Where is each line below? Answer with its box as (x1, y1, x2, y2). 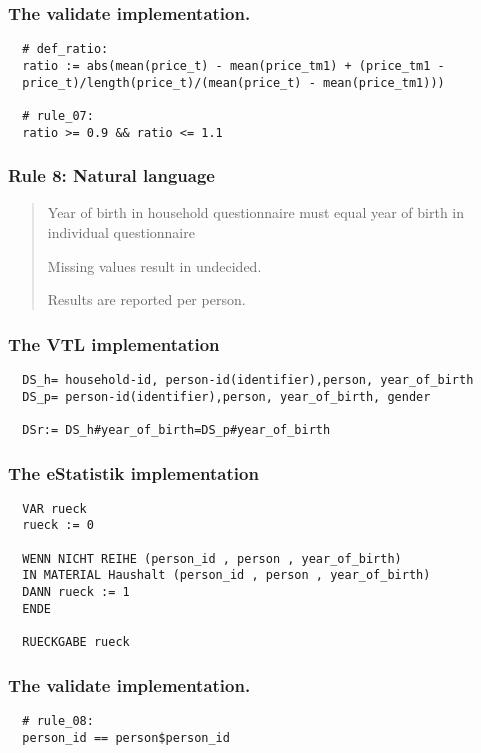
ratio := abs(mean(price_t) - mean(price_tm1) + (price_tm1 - (22, 58, 445, 73)
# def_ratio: (22, 42, 109, 57)
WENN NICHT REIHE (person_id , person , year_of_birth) (22, 551, 402, 566)
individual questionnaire (47, 221, 195, 242)
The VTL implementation (8, 331, 220, 356)
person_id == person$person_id (22, 730, 230, 745)
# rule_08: (22, 713, 94, 728)
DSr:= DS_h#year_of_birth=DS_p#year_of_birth (22, 422, 331, 437)
